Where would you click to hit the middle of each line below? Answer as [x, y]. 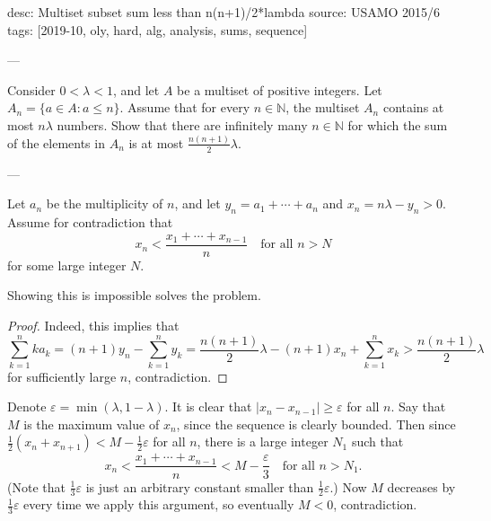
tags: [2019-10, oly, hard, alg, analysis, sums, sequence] [158, 29]
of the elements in [56, 142]
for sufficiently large [62, 376]
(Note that [36, 486]
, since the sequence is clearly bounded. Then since [316, 424]
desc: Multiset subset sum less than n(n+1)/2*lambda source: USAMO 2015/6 [224, 12]
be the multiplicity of [105, 203]
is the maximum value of [92, 424]
